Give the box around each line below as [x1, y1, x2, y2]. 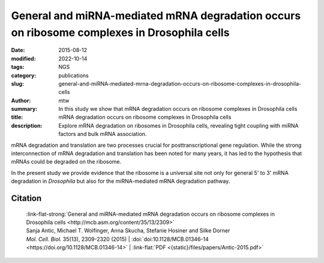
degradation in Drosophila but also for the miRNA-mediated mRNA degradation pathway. [11, 177, 230, 185]
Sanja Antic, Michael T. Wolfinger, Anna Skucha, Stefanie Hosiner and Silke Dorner [26, 227, 230, 234]
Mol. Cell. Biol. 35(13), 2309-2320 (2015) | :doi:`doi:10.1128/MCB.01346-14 [26, 235, 209, 243]
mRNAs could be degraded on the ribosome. [11, 158, 122, 165]
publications [58, 72, 89, 79]
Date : [11, 47, 25, 54]
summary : [11, 105, 38, 113]
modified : [11, 55, 36, 62]
